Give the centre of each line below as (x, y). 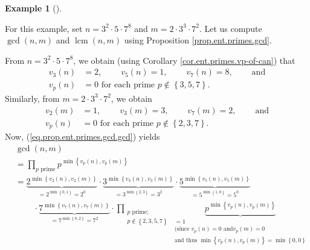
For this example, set (44, 28)
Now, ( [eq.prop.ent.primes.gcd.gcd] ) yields (82, 136)
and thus (186, 240)
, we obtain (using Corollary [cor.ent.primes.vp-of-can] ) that (184, 60)
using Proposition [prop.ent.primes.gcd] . (198, 40)
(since (182, 229)
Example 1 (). (33, 8)
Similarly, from (32, 98)
